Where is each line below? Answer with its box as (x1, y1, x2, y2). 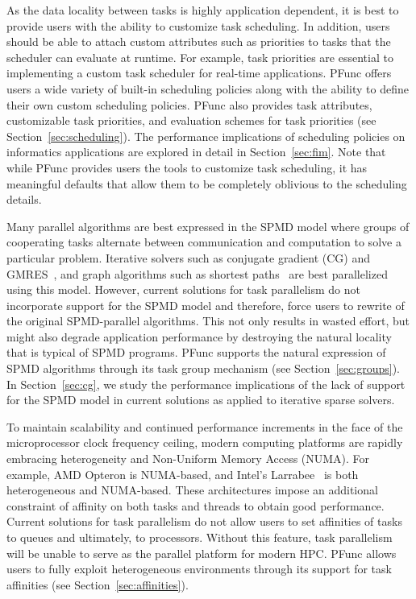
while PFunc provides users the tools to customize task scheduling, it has (6, 159, 368, 176)
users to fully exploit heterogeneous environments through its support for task (6, 560, 392, 577)
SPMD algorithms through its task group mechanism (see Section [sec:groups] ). (6, 360, 400, 377)
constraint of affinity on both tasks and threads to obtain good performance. (6, 497, 385, 514)
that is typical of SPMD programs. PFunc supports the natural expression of (6, 344, 386, 361)
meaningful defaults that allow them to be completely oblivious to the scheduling (6, 175, 407, 192)
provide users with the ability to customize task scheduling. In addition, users (6, 17, 390, 34)
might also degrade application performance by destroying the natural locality (6, 328, 392, 345)
